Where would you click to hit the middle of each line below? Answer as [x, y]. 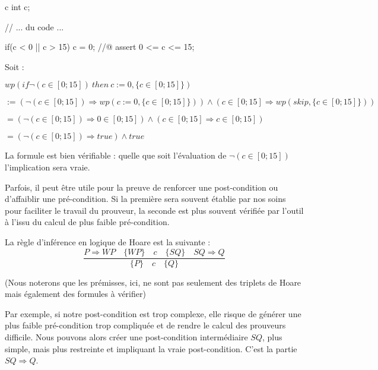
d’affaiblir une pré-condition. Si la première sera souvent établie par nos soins [145, 199]
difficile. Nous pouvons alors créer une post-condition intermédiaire [126, 336]
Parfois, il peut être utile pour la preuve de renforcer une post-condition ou [142, 187]
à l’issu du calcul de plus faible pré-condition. [87, 222]
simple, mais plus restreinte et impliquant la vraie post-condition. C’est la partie [151, 348]
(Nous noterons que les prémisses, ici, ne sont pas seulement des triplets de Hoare [153, 282]
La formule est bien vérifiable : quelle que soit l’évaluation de [116, 155]
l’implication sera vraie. [47, 167]
